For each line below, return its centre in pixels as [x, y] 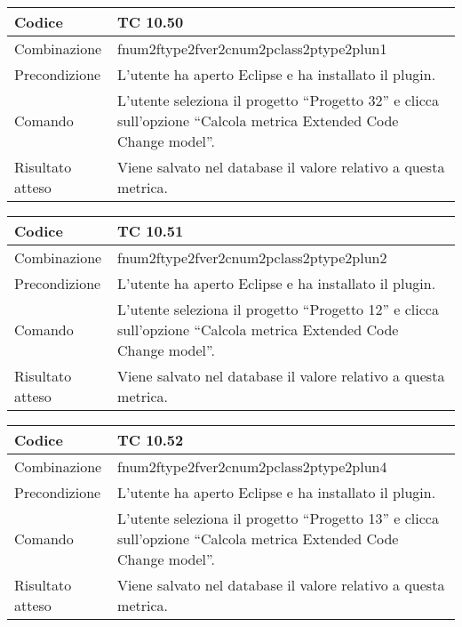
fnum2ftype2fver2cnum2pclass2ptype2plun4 [252, 466]
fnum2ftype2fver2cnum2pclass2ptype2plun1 [252, 48]
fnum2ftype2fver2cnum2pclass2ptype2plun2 [252, 257]
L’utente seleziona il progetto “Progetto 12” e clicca [278, 309]
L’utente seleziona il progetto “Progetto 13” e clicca [278, 518]
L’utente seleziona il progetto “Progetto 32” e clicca [278, 100]
